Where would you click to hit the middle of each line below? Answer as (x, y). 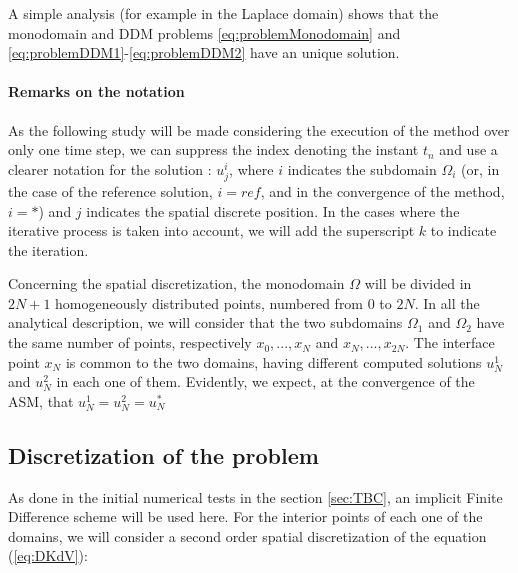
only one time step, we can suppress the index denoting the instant (213, 149)
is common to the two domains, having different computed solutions (273, 361)
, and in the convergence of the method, (382, 190)
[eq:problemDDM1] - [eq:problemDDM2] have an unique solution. (204, 52)
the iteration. (48, 249)
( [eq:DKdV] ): (48, 555)
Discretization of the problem (163, 454)
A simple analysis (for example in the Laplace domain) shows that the (223, 13)
